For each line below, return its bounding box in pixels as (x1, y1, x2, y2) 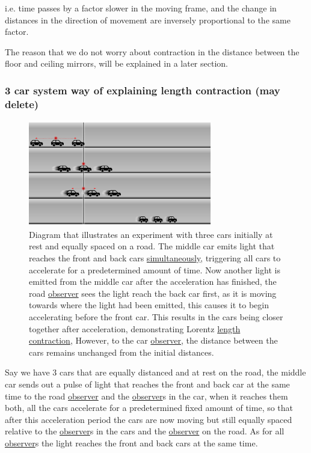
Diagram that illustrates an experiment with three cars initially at (29, 228, 273, 240)
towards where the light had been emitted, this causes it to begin (29, 299, 269, 311)
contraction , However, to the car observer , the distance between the (29, 334, 278, 347)
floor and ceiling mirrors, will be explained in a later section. (5, 57, 228, 70)
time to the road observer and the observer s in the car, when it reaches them (5, 389, 288, 402)
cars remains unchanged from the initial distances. (29, 345, 214, 358)
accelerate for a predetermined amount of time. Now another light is (29, 263, 280, 276)
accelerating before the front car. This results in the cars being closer (29, 310, 283, 323)
